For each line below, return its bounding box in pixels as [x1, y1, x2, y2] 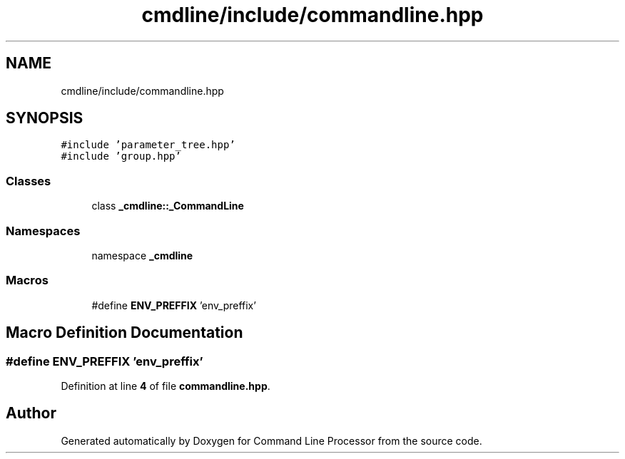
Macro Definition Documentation [6, 324, 243, 342]
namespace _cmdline [91, 249, 193, 262]
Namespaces [6, 223, 81, 238]
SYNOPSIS [6, 109, 83, 128]
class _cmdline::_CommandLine [91, 200, 244, 212]
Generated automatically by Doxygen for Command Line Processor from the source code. [61, 434, 482, 447]
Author [6, 404, 56, 423]
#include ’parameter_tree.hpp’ [61, 139, 235, 151]
